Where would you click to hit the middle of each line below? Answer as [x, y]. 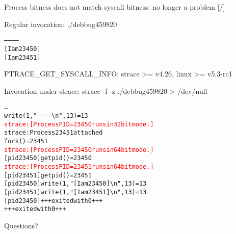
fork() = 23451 [26, 141]
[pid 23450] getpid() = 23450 [48, 158]
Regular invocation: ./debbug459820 [61, 24]
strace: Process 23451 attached [54, 133]
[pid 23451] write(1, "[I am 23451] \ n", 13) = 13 [75, 192]
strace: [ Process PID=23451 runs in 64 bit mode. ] [79, 166]
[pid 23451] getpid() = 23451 [48, 175]
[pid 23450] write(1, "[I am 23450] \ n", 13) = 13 [75, 184]
